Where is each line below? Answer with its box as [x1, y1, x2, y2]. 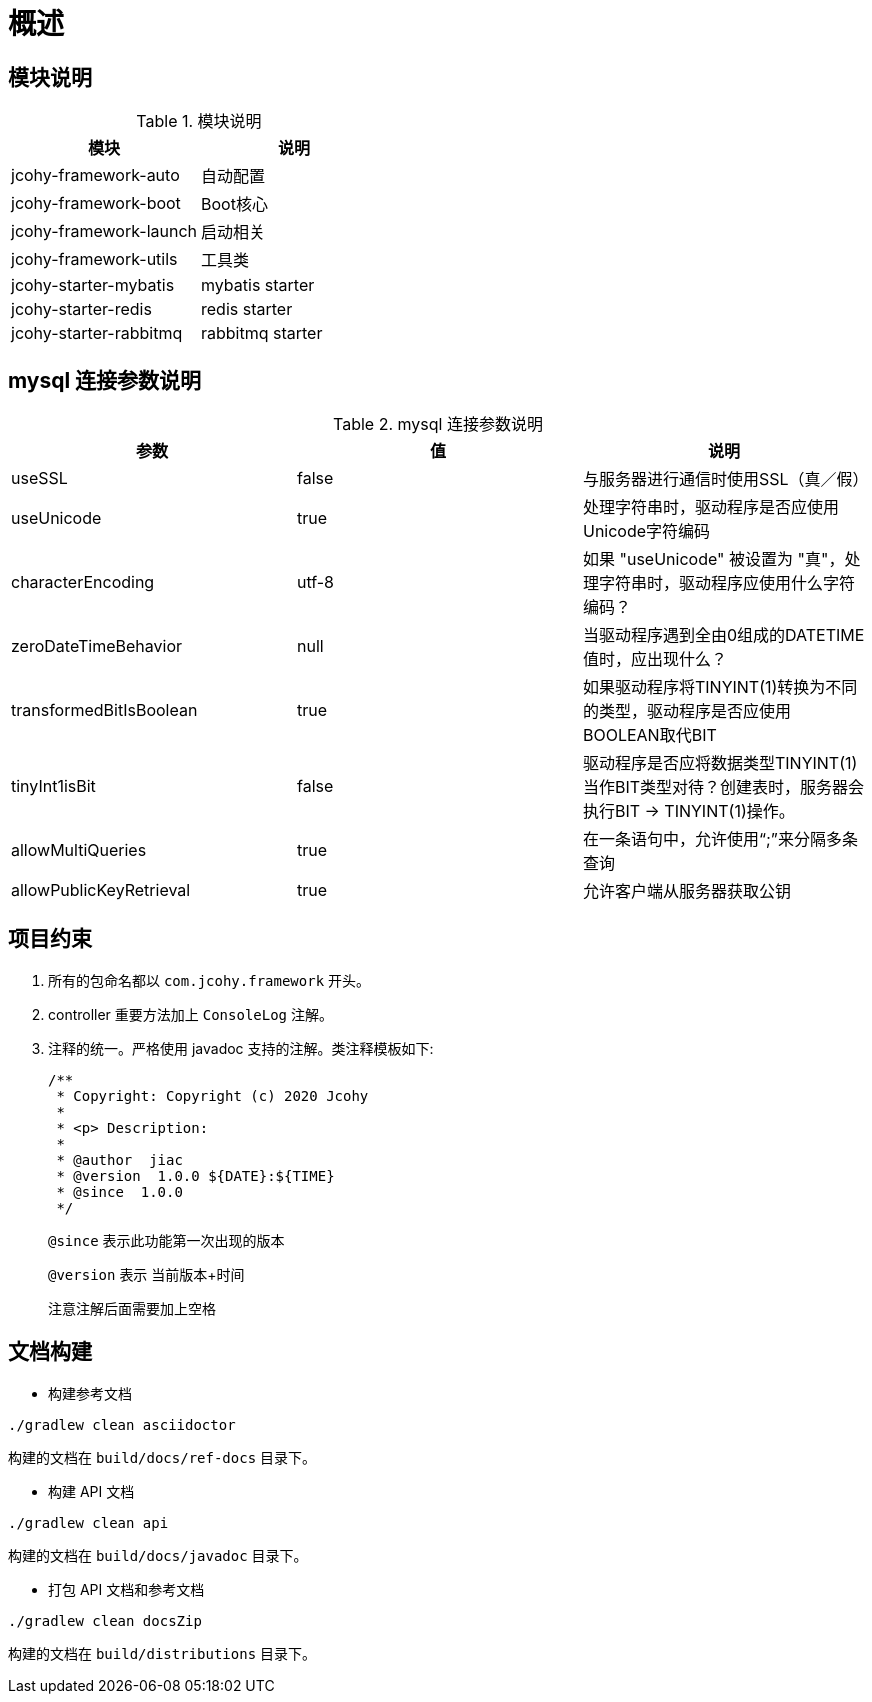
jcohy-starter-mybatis [11, 275, 175, 296]
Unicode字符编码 [582, 521, 711, 542]
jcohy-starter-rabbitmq [11, 323, 183, 344]
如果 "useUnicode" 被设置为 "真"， [582, 549, 845, 570]
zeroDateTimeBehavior [11, 636, 183, 657]
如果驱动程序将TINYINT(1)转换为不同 [582, 677, 858, 698]
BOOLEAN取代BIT [582, 725, 717, 746]
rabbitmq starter [201, 323, 323, 344]
